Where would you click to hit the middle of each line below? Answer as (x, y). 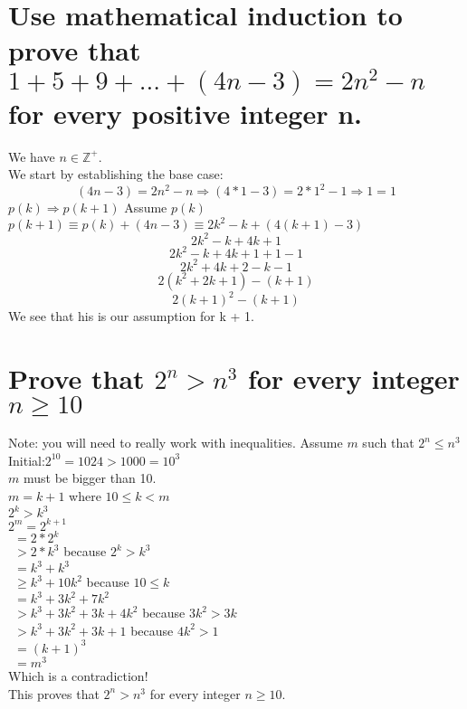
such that (388, 443)
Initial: (27, 460)
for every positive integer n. (185, 113)
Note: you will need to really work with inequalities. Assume (176, 443)
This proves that (54, 693)
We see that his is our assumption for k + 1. (131, 316)
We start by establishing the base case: (116, 174)
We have (32, 156)
